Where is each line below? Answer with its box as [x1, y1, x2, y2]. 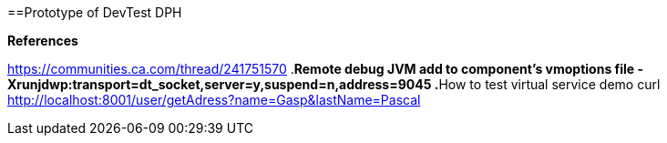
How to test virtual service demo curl [438, 77, 661, 92]
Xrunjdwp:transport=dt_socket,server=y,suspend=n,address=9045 [7, 77, 432, 92]
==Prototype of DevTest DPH [7, 5, 182, 20]
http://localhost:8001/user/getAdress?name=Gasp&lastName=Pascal [7, 92, 421, 107]
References [7, 33, 78, 48]
